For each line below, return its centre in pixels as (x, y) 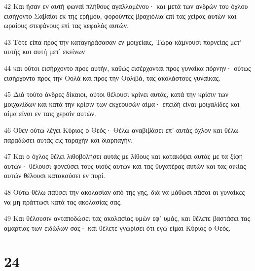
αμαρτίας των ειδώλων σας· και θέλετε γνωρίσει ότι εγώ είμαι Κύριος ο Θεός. (117, 227)
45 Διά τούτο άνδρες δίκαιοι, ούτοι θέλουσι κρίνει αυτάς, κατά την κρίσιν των (116, 94)
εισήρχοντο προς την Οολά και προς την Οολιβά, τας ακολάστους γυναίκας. (112, 77)
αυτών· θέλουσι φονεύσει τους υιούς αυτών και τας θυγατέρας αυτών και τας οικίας (125, 166)
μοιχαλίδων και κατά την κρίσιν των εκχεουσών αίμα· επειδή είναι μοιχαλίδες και (122, 104)
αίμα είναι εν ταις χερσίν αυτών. (50, 113)
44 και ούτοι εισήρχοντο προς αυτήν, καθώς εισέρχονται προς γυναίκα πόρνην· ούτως (127, 68)
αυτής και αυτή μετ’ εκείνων (45, 51)
